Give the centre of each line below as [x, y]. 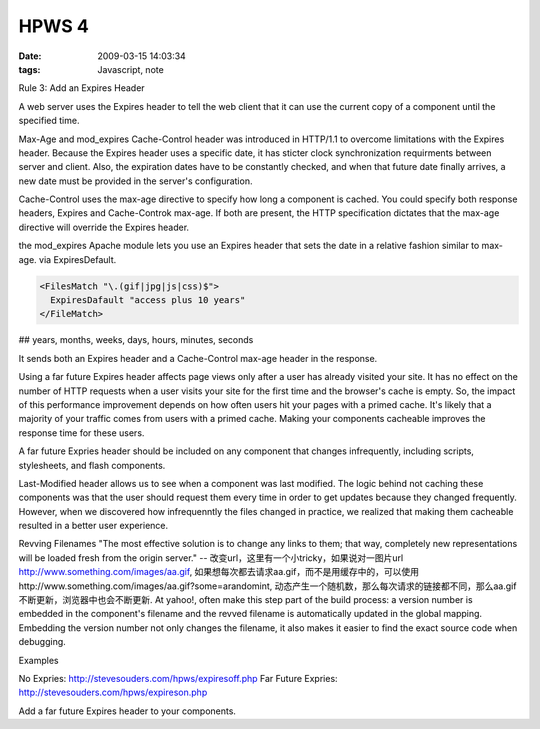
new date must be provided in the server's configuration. [135, 181]
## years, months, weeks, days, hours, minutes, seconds [136, 340]
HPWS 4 [53, 26]
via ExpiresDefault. [77, 259]
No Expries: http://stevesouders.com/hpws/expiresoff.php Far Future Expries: [178, 678]
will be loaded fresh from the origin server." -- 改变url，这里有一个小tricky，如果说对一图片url [211, 557]
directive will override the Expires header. [104, 227]
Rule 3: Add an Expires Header [81, 88]
